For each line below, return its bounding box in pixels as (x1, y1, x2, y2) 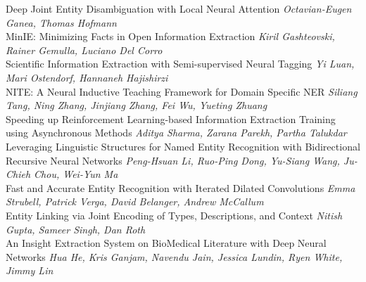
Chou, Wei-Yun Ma (34, 167, 118, 181)
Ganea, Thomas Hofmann (6, 15, 117, 30)
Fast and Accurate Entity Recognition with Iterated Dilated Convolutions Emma (6, 180, 355, 195)
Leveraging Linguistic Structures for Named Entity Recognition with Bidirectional (6, 139, 360, 153)
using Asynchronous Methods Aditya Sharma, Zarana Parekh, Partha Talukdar (6, 125, 347, 140)
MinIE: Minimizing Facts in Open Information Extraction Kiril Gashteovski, (6, 29, 335, 44)
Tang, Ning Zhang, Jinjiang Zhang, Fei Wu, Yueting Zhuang (6, 98, 267, 113)
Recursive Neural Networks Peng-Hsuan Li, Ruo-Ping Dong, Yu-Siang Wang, (6, 153, 340, 167)
